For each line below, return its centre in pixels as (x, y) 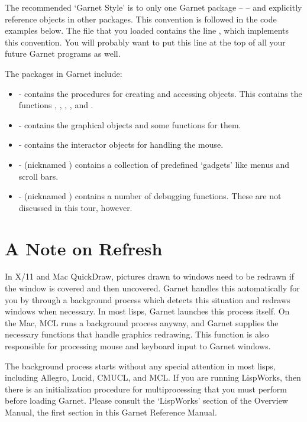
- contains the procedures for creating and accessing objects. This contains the (160, 93)
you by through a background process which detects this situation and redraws (148, 299)
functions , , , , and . (56, 105)
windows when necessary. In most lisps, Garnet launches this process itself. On (147, 311)
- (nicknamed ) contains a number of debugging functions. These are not (150, 196)
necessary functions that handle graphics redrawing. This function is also (137, 334)
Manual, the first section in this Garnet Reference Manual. (111, 412)
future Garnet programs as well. (63, 53)
